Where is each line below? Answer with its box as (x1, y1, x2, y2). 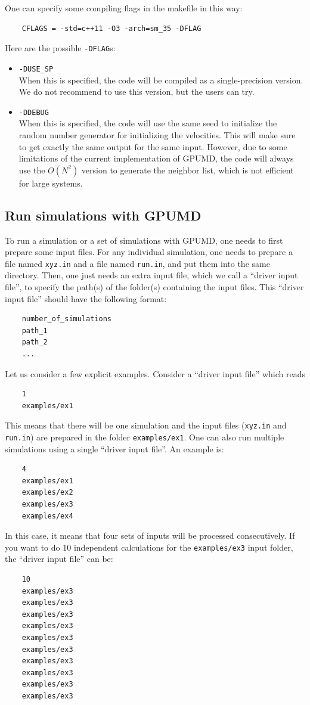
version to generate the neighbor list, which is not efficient (81, 163, 294, 176)
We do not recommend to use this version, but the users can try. (18, 85, 255, 98)
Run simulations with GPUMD (5, 206, 201, 224)
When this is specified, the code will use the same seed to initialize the (18, 117, 277, 129)
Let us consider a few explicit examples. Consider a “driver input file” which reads (5, 367, 305, 380)
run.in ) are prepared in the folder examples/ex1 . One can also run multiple (5, 430, 284, 443)
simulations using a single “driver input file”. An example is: (5, 442, 224, 455)
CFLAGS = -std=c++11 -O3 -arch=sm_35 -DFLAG (21, 24, 201, 33)
